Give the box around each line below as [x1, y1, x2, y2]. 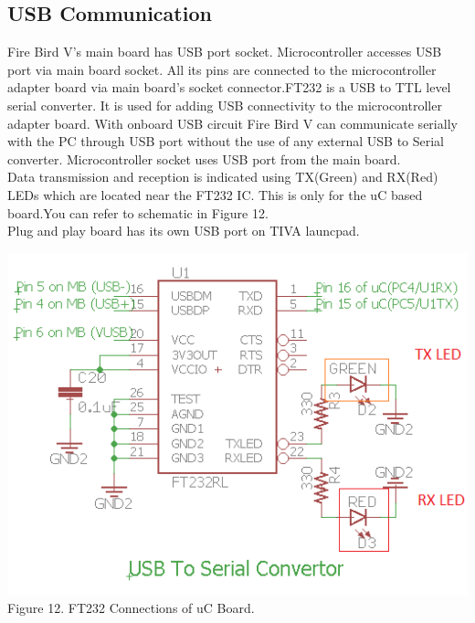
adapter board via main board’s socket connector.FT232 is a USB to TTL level [7, 78, 451, 97]
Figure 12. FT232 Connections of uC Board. [7, 598, 255, 618]
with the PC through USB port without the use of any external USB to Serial [7, 132, 445, 151]
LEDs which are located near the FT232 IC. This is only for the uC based [7, 185, 423, 204]
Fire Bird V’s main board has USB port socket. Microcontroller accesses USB [7, 42, 442, 61]
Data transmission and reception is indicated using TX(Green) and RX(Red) [7, 167, 438, 186]
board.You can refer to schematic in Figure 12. [7, 203, 269, 222]
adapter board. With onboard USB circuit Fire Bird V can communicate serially [7, 113, 458, 132]
